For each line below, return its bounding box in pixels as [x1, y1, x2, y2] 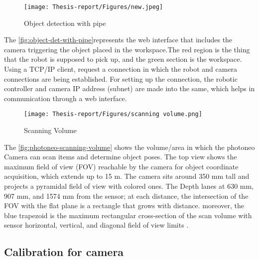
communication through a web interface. [4, 93, 127, 103]
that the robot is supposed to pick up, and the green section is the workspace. [4, 54, 242, 64]
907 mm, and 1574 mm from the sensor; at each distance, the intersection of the [4, 190, 249, 201]
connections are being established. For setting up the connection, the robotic [4, 73, 238, 84]
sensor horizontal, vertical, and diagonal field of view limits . [4, 220, 189, 230]
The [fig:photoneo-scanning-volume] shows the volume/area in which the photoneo [4, 141, 255, 152]
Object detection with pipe [24, 17, 106, 28]
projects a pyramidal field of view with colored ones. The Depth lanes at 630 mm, [4, 181, 254, 191]
